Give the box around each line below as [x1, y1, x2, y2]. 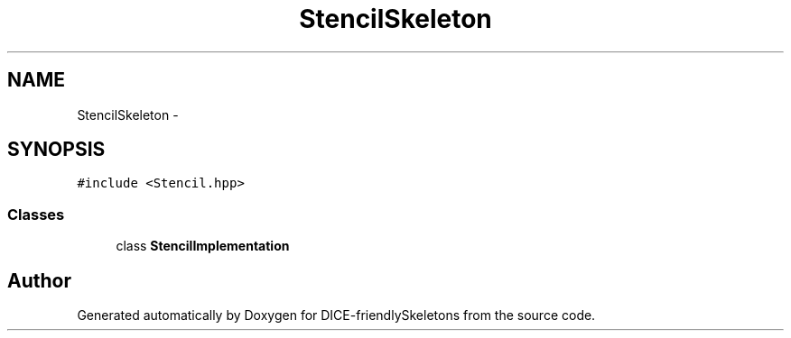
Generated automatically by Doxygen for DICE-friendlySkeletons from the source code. [77, 307, 596, 324]
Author [7, 269, 71, 292]
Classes [7, 205, 65, 224]
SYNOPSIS [7, 138, 106, 161]
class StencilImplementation [116, 238, 290, 254]
